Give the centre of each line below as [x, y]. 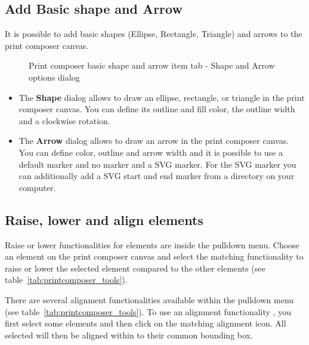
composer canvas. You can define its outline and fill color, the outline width [157, 109]
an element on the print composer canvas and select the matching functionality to [154, 256]
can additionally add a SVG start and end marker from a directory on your [157, 176]
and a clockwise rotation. [64, 120]
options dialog [54, 77]
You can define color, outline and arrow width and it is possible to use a [151, 152]
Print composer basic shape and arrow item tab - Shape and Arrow [152, 65]
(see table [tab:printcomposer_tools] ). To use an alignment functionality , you [148, 311]
